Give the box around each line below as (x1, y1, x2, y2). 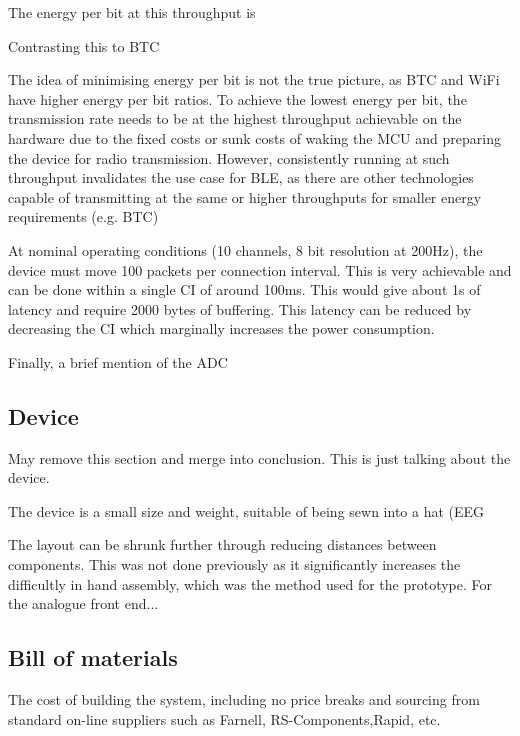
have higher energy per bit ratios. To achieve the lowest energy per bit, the (8, 88, 467, 109)
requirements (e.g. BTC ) (8, 206, 159, 227)
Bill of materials (8, 642, 178, 673)
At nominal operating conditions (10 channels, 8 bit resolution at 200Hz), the (8, 239, 483, 260)
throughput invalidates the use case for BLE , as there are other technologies (8, 167, 474, 188)
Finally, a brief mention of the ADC (8, 351, 228, 372)
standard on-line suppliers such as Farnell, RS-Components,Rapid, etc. (8, 708, 441, 729)
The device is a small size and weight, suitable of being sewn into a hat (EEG (8, 500, 485, 521)
